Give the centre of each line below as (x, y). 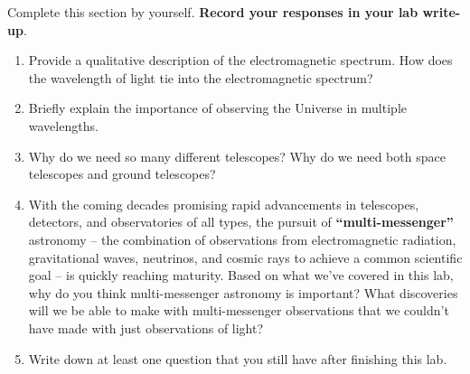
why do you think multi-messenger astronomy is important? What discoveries (243, 292)
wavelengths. (63, 125)
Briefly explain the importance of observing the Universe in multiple (217, 108)
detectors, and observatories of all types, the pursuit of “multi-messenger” (241, 222)
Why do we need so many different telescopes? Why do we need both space (237, 156)
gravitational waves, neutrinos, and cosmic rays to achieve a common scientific (245, 257)
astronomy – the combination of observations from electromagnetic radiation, (242, 239)
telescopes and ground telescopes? (122, 174)
